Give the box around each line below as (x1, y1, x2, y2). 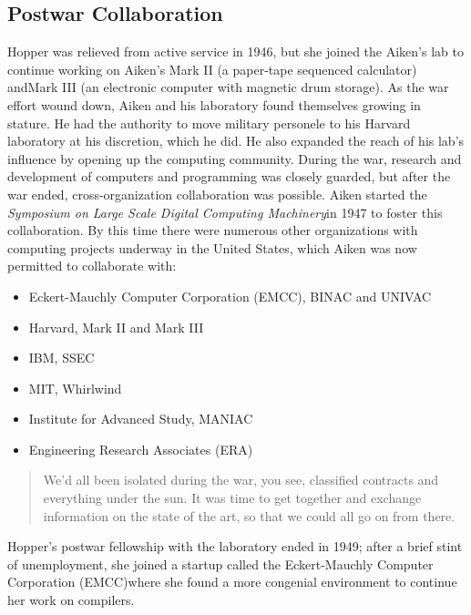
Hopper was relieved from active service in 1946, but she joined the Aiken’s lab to (7, 42, 464, 61)
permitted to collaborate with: (7, 256, 177, 275)
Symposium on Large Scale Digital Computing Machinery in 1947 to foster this (7, 202, 443, 221)
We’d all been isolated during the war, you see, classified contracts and (43, 470, 439, 489)
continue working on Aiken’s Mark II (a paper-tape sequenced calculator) (7, 59, 417, 78)
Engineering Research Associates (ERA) (28, 439, 253, 458)
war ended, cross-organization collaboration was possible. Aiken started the (7, 184, 427, 203)
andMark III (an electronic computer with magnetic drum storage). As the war (7, 77, 449, 97)
